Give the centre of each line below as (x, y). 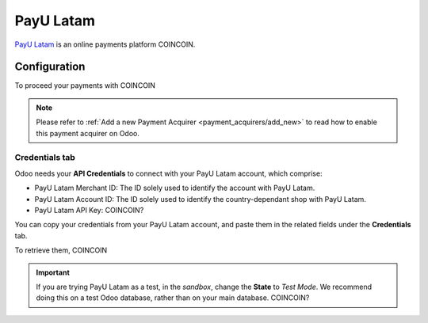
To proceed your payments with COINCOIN (85, 85)
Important (53, 272)
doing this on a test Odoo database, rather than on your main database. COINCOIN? (173, 298)
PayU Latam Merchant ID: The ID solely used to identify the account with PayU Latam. (175, 188)
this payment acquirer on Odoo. (88, 133)
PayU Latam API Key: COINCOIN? (89, 210)
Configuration (50, 67)
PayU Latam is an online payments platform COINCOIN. (105, 44)
